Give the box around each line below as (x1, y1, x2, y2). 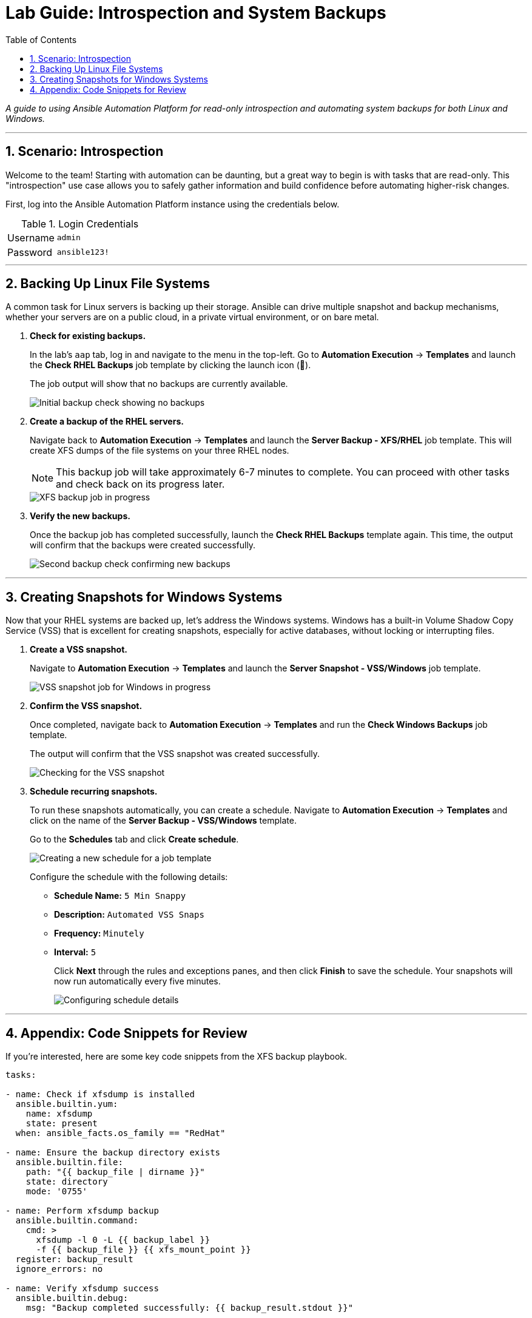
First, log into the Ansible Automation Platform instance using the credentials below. (5, 198, 340, 209)
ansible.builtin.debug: (15, 1293, 129, 1303)
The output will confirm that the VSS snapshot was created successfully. (30, 748, 320, 759)
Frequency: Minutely (54, 928, 144, 939)
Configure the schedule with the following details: (30, 872, 228, 883)
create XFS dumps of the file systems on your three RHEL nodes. (30, 445, 289, 456)
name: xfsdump (25, 1109, 93, 1119)
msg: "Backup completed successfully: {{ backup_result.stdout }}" (25, 1303, 354, 1313)
